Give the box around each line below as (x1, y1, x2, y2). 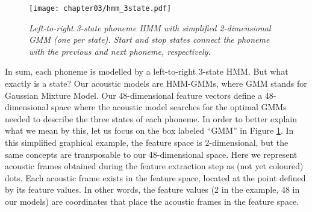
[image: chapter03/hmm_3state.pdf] (29, 4, 172, 13)
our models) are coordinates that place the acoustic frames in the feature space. (5, 195, 299, 207)
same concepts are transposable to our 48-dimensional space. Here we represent (5, 148, 298, 160)
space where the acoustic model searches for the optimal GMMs (51, 101, 287, 113)
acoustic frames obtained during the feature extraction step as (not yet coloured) (5, 160, 304, 172)
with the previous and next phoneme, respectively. (29, 45, 211, 57)
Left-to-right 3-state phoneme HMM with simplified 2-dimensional (29, 21, 271, 34)
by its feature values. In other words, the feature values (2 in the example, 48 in (5, 183, 300, 196)
